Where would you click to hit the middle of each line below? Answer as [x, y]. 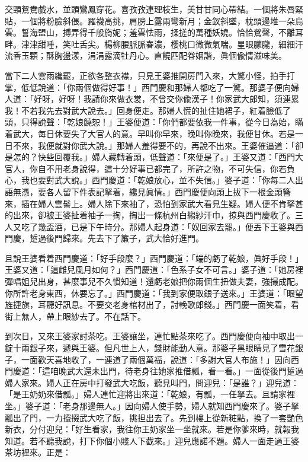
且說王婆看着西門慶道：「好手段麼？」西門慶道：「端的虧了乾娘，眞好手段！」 [154, 258]
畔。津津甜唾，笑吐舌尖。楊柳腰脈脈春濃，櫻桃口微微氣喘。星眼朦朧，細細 [150, 44]
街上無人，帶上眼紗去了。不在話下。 [75, 316]
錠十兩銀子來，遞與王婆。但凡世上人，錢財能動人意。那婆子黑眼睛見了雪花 [150, 348]
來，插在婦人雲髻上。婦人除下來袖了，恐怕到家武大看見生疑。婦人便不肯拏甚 [154, 203]
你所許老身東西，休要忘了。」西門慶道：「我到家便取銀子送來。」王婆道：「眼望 [154, 293]
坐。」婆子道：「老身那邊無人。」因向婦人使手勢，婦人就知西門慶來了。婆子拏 [152, 406]
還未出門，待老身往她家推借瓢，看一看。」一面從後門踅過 [193, 371]
